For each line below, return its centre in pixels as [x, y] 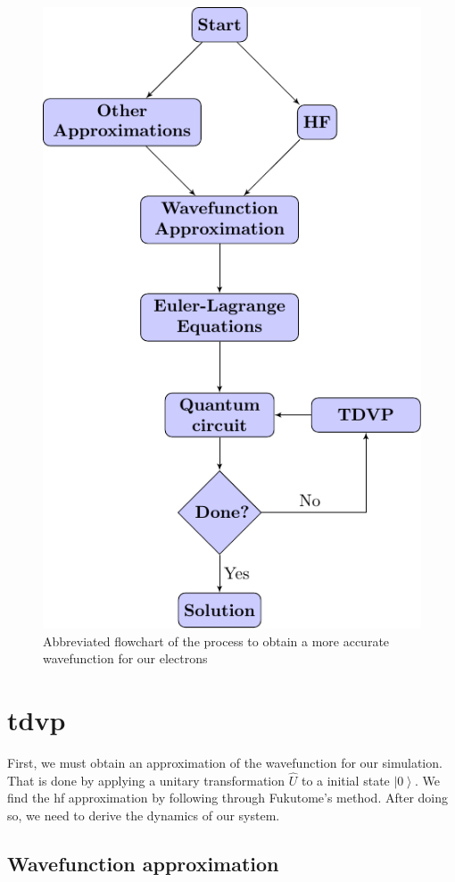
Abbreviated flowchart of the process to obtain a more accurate [216, 641]
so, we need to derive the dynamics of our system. [144, 815]
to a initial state [345, 780]
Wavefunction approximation [143, 864]
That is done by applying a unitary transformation [146, 780]
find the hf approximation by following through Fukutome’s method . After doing [228, 798]
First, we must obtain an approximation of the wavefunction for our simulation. [225, 763]
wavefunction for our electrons [125, 658]
